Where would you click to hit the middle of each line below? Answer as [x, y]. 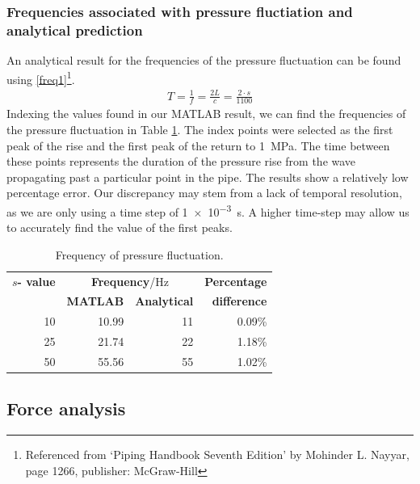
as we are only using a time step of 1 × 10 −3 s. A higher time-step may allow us [208, 210]
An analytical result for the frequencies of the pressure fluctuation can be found [204, 60]
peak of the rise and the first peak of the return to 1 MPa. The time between [198, 145]
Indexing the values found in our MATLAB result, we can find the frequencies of [206, 114]
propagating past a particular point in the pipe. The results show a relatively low [208, 177]
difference [239, 301]
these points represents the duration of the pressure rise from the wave [181, 161]
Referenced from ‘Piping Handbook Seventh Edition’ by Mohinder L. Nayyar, [217, 455]
